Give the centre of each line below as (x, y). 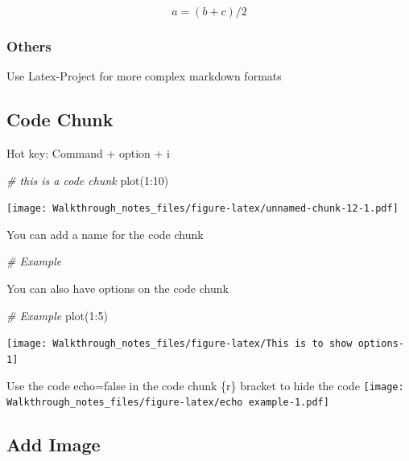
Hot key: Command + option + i (88, 153)
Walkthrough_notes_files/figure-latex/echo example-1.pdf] (168, 403)
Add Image (54, 445)
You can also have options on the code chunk (118, 288)
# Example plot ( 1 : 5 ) (57, 315)
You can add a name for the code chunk (105, 234)
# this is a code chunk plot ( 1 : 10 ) (88, 180)
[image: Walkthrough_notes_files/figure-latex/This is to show (180, 344)
